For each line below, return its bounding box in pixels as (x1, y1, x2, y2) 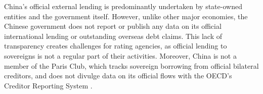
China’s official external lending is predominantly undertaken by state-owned (4, 1, 242, 11)
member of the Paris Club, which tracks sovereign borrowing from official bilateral (4, 60, 259, 71)
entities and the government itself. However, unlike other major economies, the (4, 11, 248, 21)
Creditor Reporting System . (4, 80, 93, 90)
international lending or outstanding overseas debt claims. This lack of (4, 30, 223, 41)
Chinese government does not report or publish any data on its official (4, 21, 222, 31)
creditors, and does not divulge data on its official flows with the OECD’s (4, 70, 232, 81)
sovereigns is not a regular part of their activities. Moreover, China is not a (4, 50, 237, 61)
